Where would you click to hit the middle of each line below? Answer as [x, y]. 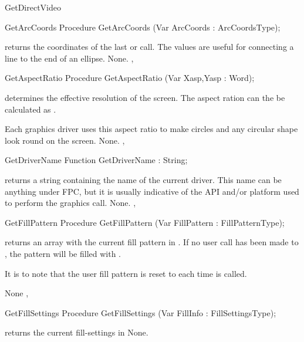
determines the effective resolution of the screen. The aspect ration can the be [145, 97]
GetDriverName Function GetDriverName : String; [96, 160]
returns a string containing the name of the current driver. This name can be [143, 179]
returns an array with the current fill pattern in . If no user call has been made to [152, 242]
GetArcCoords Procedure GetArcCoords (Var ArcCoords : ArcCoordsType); [143, 27]
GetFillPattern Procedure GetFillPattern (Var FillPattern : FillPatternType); [145, 222]
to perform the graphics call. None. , [70, 203]
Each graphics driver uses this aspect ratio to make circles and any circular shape [151, 129]
